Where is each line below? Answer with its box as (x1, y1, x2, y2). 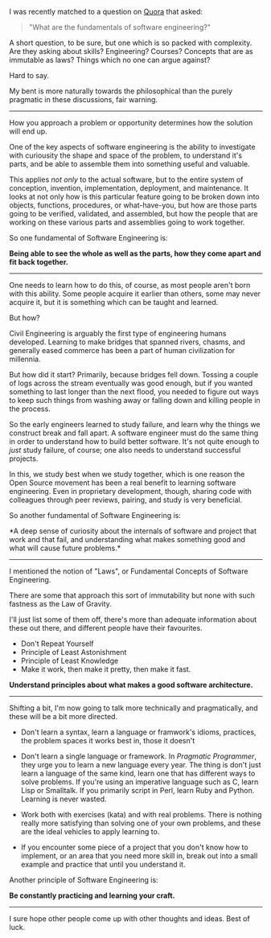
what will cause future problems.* (9, 543, 121, 553)
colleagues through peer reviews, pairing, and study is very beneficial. (9, 495, 243, 504)
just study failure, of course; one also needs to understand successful (9, 446, 241, 455)
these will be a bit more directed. (9, 712, 118, 721)
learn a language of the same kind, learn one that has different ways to (20, 768, 256, 778)
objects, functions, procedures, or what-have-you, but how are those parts (9, 200, 257, 210)
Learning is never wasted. (20, 794, 107, 804)
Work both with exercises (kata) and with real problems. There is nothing (20, 810, 262, 819)
